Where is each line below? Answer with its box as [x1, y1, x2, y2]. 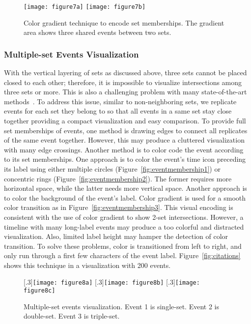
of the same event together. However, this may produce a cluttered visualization [4, 135, 245, 145]
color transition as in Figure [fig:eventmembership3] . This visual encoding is [4, 202, 233, 212]
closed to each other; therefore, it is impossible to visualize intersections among [4, 77, 242, 87]
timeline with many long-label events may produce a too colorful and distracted [4, 221, 244, 232]
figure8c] [24, 287, 56, 295]
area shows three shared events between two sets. [24, 27, 171, 37]
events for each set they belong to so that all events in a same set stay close [4, 106, 232, 116]
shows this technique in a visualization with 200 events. [4, 260, 171, 270]
